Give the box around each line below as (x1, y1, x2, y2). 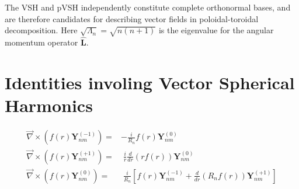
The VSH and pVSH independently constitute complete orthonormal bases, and (5, 1, 291, 13)
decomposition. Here (5, 24, 78, 36)
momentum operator (5, 36, 78, 48)
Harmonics (5, 93, 93, 117)
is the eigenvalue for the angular (158, 24, 274, 36)
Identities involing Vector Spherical (5, 70, 295, 94)
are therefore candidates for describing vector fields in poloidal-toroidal (5, 12, 259, 24)
